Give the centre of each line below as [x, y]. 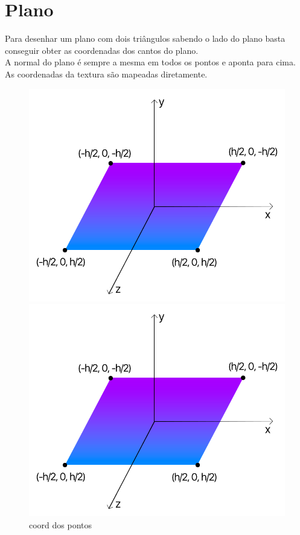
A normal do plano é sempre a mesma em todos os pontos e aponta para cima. [150, 62]
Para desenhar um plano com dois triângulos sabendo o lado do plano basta [145, 38]
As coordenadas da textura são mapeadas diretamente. [106, 74]
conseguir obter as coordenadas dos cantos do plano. [102, 50]
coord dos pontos [61, 524]
